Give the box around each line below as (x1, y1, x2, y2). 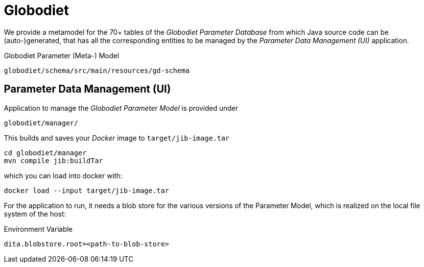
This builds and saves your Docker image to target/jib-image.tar (4, 133, 230, 142)
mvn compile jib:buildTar (4, 156, 103, 165)
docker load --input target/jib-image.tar (4, 186, 169, 194)
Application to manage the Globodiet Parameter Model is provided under (4, 103, 238, 112)
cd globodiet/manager (4, 148, 87, 157)
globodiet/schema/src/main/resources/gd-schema (4, 66, 190, 74)
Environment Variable (4, 224, 73, 233)
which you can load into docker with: (4, 171, 122, 180)
